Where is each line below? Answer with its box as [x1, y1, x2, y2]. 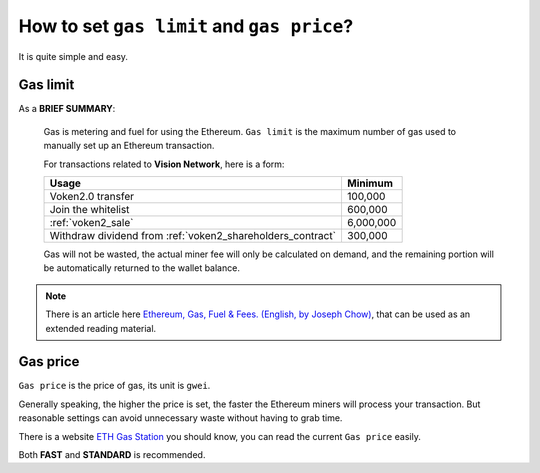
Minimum [346, 176, 394, 190]
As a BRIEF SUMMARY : [18, 103, 116, 115]
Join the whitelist [49, 203, 130, 217]
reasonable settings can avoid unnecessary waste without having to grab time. [18, 412, 343, 424]
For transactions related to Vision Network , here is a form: [43, 158, 285, 170]
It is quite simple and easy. [18, 50, 129, 62]
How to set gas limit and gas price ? [18, 15, 354, 37]
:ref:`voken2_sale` [49, 216, 134, 230]
